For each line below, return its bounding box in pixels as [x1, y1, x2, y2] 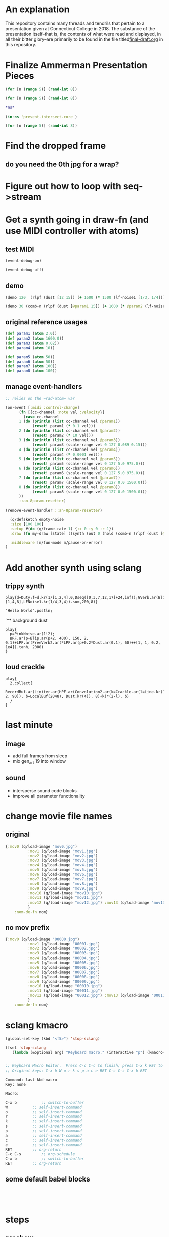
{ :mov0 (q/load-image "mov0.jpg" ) [5, 844, 78, 849]
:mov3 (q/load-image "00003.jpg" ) [27, 951, 100, 956]
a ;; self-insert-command [5, 1133, 82, 1138]
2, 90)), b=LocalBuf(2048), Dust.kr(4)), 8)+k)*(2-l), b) [5, 694, 129, 699]
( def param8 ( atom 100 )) [5, 368, 57, 374]
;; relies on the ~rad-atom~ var [5, 396, 75, 401]
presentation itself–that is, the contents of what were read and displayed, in [5, 31, 161, 37]
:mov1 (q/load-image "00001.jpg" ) [27, 941, 100, 946]
